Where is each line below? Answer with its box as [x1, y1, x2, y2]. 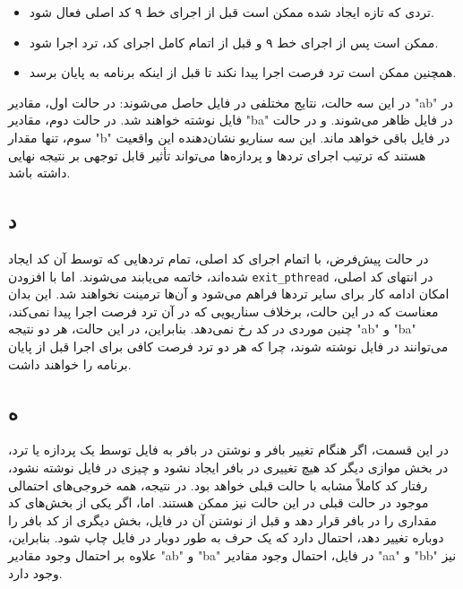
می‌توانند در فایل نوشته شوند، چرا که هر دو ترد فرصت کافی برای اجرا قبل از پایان [8, 336, 449, 355]
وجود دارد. [8, 563, 63, 582]
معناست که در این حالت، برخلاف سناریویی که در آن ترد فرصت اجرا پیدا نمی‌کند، [8, 301, 439, 320]
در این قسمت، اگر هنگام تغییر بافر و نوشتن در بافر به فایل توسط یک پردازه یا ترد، [8, 440, 450, 459]
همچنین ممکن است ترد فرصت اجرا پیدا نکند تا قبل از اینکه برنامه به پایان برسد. [29, 63, 457, 82]
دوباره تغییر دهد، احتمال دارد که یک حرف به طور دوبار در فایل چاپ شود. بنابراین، [8, 528, 444, 547]
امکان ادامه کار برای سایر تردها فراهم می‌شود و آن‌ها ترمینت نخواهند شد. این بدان [8, 284, 450, 303]
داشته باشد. [8, 163, 71, 182]
